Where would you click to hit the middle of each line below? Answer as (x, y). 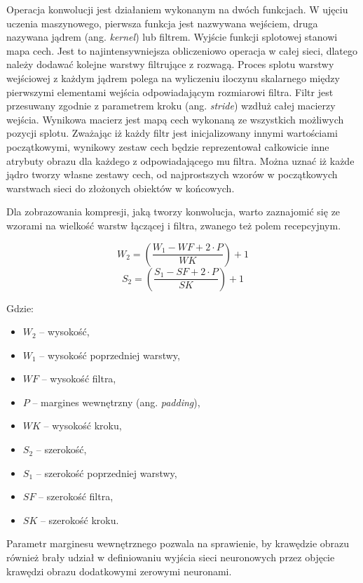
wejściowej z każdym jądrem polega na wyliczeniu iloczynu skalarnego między (173, 78)
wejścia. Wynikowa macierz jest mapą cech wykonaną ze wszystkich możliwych (175, 119)
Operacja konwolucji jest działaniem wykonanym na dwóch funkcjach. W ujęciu (177, 9)
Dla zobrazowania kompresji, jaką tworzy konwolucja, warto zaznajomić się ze (173, 212)
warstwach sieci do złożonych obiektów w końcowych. (121, 188)
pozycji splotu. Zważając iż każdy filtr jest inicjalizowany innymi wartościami (172, 133)
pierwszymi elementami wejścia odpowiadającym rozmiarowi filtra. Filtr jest (170, 92)
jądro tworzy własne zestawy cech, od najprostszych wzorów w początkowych (172, 174)
